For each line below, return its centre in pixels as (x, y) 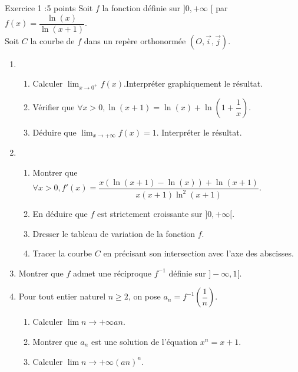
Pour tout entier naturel (62, 296)
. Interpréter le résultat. (199, 132)
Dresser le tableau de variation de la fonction (114, 233)
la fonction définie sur (141, 8)
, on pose (144, 296)
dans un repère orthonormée (135, 40)
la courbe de (52, 40)
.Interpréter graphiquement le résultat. (193, 83)
